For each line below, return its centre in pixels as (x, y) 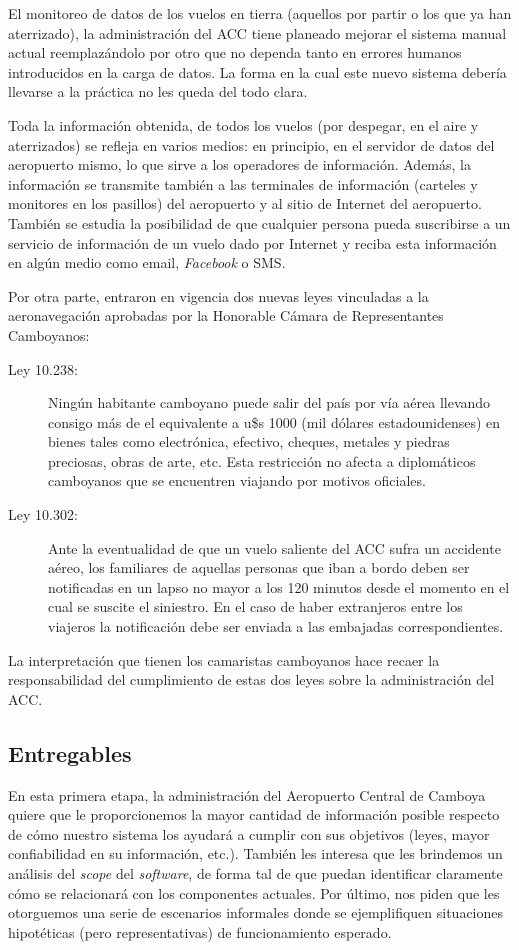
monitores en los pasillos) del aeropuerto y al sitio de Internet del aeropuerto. (245, 203)
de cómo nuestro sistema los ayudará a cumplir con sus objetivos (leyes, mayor (249, 833)
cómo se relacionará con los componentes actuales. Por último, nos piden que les (254, 892)
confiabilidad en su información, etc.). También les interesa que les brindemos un (255, 853)
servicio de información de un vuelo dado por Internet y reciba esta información (252, 242)
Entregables (70, 752)
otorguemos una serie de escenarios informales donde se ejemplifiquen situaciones (256, 912)
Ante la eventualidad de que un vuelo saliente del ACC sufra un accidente (274, 547)
